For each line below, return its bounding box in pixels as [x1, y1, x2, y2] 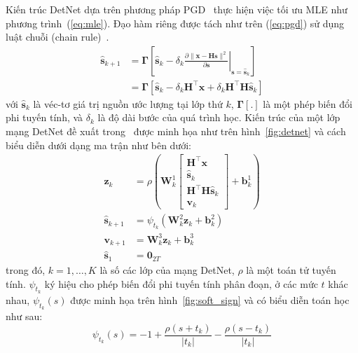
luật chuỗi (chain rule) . [6, 29, 109, 44]
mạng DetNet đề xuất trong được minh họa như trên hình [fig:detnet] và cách [6, 124, 346, 139]
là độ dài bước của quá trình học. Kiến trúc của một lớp [97, 110, 340, 125]
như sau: [6, 308, 43, 323]
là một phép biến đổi [263, 96, 352, 111]
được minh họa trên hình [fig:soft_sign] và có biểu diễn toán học [70, 292, 350, 307]
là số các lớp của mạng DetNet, [99, 262, 235, 277]
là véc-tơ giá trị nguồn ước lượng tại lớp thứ [33, 96, 223, 111]
